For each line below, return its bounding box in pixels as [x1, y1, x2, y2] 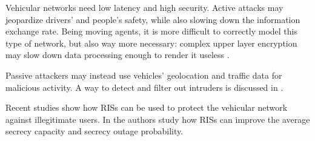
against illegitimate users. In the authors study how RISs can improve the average [5, 113, 310, 125]
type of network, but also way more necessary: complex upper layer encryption [5, 36, 297, 49]
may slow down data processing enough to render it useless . [5, 48, 230, 61]
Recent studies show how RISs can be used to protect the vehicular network [5, 101, 288, 114]
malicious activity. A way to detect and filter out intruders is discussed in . [5, 80, 283, 93]
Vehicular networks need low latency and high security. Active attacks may [5, 1, 283, 13]
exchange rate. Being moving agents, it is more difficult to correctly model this [5, 25, 297, 38]
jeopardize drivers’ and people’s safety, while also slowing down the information [5, 13, 300, 25]
